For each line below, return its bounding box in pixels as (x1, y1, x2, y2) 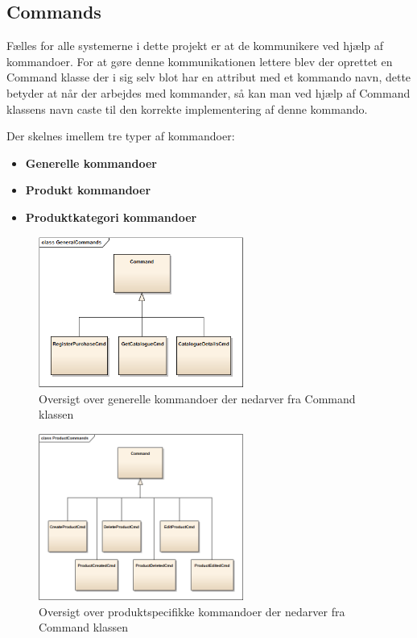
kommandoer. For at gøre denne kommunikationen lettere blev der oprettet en (6, 52, 393, 69)
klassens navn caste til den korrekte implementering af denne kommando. (6, 100, 368, 117)
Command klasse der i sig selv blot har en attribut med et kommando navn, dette (6, 69, 411, 85)
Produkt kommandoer (25, 181, 151, 198)
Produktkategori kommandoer (25, 208, 197, 225)
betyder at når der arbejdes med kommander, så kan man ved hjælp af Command (6, 84, 411, 101)
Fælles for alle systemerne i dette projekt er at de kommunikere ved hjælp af (6, 37, 384, 54)
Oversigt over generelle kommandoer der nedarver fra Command (39, 390, 356, 407)
